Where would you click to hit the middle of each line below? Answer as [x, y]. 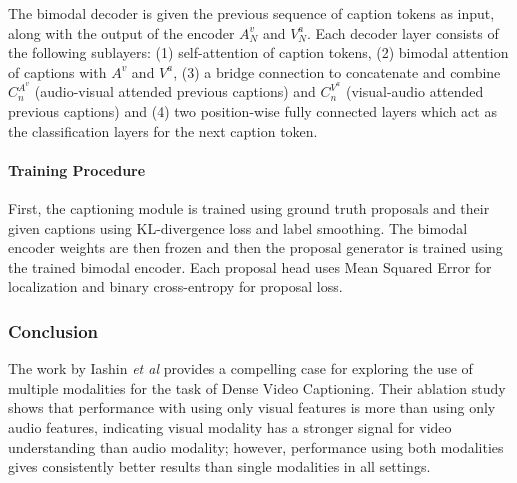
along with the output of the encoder [121, 32]
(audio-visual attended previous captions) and [175, 91]
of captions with [57, 71]
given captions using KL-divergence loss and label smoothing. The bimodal [238, 227]
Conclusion [53, 330]
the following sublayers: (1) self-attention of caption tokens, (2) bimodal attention [258, 52]
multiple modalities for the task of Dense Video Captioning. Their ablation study [257, 387]
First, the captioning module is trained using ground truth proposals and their [249, 208]
